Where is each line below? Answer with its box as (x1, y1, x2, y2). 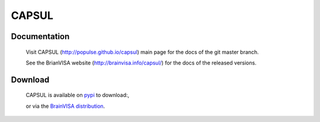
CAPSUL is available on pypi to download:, (25, 92, 130, 99)
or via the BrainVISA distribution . (25, 102, 105, 110)
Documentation (11, 31, 70, 41)
